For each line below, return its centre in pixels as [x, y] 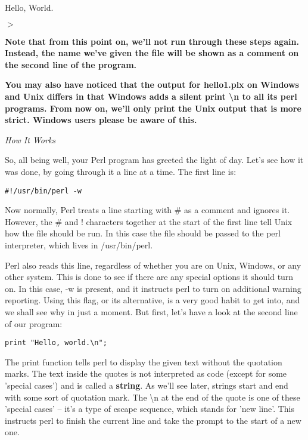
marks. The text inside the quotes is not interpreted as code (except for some [146, 373]
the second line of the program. [71, 64]
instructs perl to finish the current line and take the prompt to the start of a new [153, 420]
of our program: [34, 323]
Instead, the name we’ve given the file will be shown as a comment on [152, 53]
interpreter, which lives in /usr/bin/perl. [79, 244]
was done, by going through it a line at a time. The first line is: [121, 171]
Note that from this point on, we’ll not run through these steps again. [152, 41]
